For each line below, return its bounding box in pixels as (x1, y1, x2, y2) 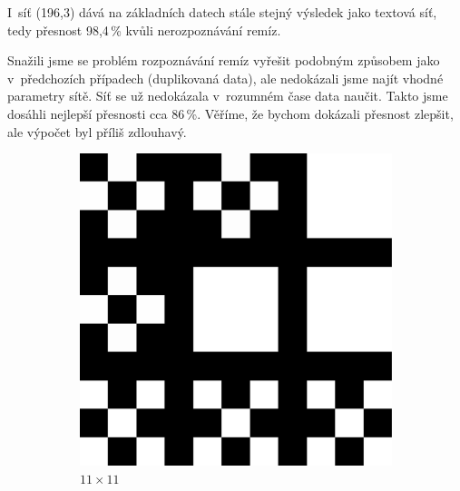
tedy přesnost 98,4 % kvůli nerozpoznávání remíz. (7, 20, 281, 39)
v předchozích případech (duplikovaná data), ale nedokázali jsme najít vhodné (7, 68, 444, 87)
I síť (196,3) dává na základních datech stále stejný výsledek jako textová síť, (7, 3, 437, 21)
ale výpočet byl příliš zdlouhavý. (7, 122, 187, 141)
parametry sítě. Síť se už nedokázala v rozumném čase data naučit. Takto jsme (7, 86, 448, 105)
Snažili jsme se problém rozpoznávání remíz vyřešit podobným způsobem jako (7, 51, 440, 70)
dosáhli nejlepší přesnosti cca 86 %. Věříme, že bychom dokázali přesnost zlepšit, (7, 103, 454, 123)
